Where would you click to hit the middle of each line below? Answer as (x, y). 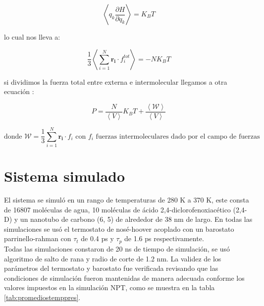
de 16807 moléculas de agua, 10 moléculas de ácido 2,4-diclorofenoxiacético (117, 209)
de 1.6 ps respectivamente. (164, 238)
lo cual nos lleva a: (32, 37)
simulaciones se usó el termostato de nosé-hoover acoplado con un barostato (119, 229)
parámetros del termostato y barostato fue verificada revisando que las (111, 268)
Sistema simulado (65, 176)
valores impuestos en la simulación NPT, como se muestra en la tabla (109, 287)
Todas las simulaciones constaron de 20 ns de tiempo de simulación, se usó (117, 248)
